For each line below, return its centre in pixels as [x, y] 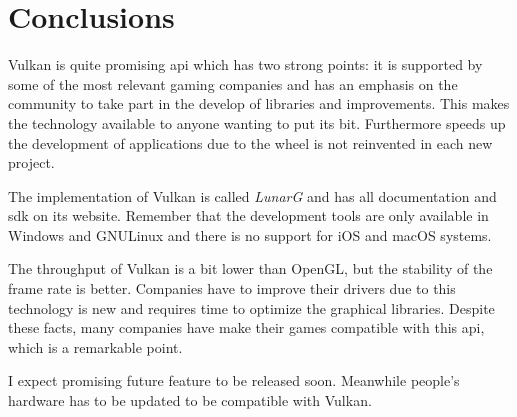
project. [31, 162]
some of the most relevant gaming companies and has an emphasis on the [233, 83]
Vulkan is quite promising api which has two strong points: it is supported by [245, 64]
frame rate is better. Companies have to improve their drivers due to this [232, 288]
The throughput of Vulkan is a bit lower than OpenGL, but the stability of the [250, 268]
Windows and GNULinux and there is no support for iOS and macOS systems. [250, 234]
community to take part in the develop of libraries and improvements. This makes [259, 103]
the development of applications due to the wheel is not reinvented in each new [250, 142]
